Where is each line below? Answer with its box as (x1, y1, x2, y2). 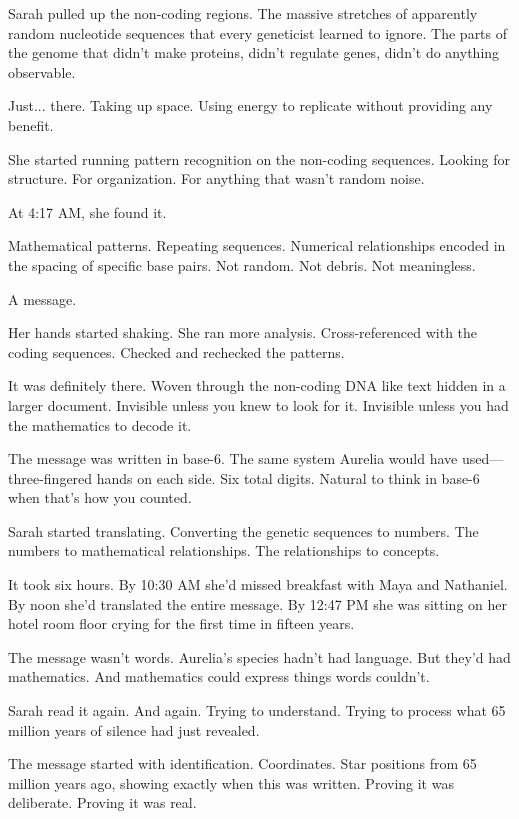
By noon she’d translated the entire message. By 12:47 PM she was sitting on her (8, 593, 507, 614)
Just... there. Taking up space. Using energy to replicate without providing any (8, 95, 493, 116)
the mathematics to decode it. (8, 414, 192, 435)
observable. (8, 61, 76, 82)
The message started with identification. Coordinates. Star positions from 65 (8, 753, 477, 774)
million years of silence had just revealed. (8, 719, 260, 740)
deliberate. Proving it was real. (8, 792, 197, 813)
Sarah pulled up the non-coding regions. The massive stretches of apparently (8, 3, 478, 23)
